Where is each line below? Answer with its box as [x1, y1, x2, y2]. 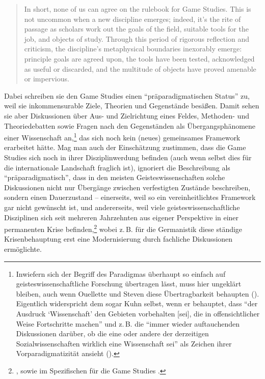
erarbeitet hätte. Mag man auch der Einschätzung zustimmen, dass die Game [4, 142, 246, 153]
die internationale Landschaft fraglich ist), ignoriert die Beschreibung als [4, 162, 230, 172]
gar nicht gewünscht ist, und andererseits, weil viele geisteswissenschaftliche [4, 201, 240, 212]
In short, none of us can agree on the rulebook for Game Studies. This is [24, 4, 251, 14]
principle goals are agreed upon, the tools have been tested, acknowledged [24, 53, 255, 64]
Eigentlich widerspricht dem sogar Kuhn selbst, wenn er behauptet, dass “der [16, 298, 258, 309]
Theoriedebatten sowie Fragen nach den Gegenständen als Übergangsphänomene [4, 120, 256, 131]
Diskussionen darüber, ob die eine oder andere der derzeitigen [16, 328, 209, 339]
